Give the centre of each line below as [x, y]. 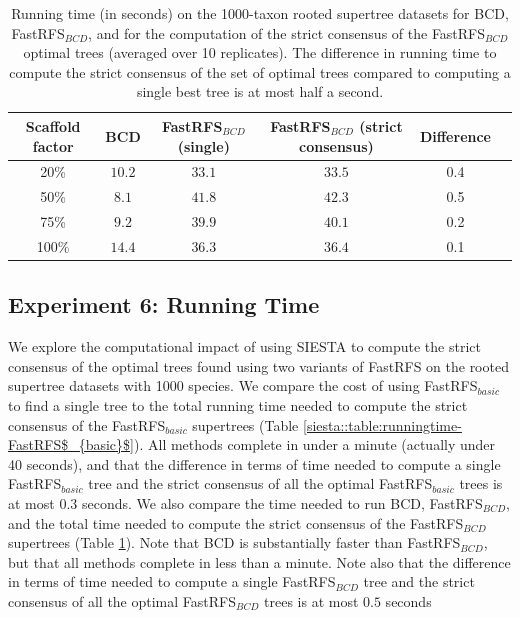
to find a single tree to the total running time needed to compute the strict [238, 405]
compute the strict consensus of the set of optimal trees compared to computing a [260, 71]
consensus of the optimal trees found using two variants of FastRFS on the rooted [258, 365]
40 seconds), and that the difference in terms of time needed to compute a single [254, 463]
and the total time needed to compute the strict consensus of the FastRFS [236, 522]
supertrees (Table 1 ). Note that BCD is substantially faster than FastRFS [234, 542]
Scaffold [53, 125]
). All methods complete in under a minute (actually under [314, 444]
